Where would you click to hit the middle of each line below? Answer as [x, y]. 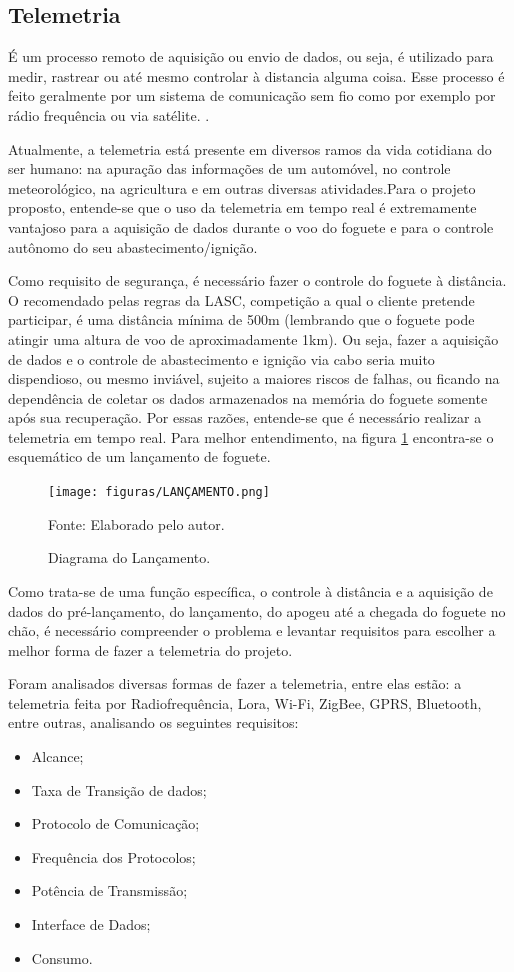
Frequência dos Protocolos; [113, 856]
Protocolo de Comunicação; [115, 823]
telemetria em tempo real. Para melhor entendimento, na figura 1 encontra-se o [251, 436]
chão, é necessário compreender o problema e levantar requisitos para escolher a [252, 630]
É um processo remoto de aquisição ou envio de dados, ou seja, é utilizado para [251, 56]
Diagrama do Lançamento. [129, 557]
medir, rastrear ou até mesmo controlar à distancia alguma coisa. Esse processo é [256, 75]
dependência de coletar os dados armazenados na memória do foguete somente [248, 397]
